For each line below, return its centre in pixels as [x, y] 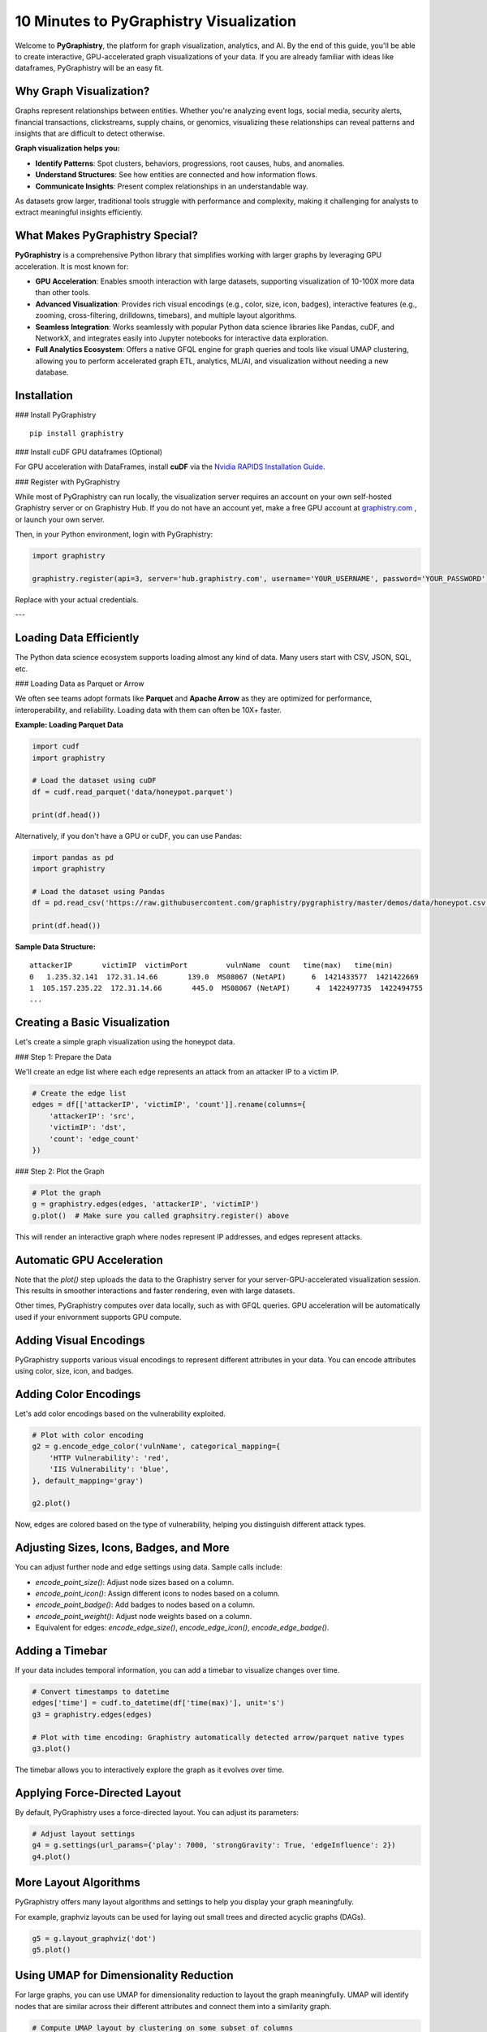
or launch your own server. [60, 519]
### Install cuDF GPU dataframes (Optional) [88, 452]
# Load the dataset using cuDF [95, 781]
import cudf [56, 747]
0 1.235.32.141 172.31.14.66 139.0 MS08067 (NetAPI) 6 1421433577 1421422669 [224, 977]
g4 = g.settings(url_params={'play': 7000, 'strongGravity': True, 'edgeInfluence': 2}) [214, 1845]
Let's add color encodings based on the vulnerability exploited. [121, 1413]
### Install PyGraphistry [56, 415]
